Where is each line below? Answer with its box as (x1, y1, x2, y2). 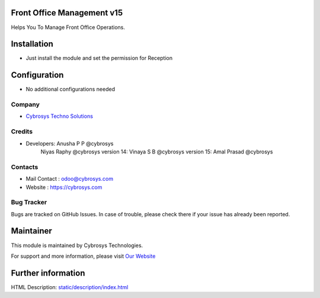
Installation (11, 39, 53, 49)
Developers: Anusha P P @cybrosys (25, 140, 114, 147)
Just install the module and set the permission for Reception (25, 55, 173, 62)
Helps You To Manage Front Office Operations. (11, 24, 126, 31)
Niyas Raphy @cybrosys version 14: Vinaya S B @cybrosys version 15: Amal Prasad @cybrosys (40, 148, 273, 155)
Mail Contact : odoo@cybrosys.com (25, 175, 114, 182)
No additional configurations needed (25, 86, 116, 93)
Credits (11, 127, 33, 136)
